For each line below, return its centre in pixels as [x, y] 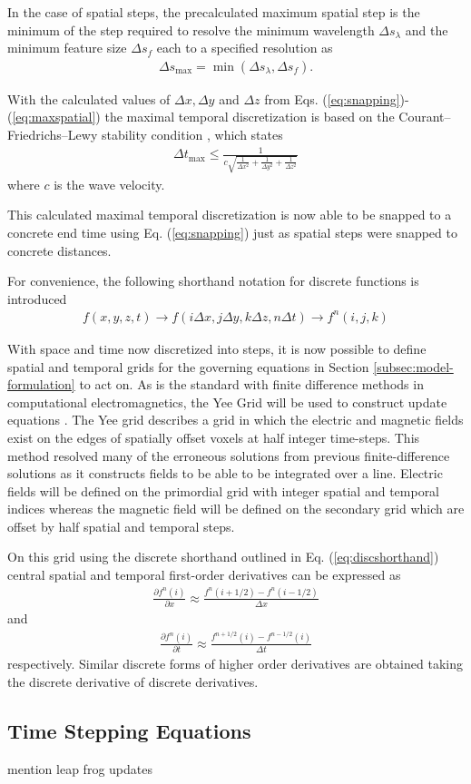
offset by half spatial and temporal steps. [121, 526]
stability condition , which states [192, 134]
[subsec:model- [413, 366]
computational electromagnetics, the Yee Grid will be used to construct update [227, 402]
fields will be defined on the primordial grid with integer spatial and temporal [224, 490]
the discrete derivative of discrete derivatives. [133, 681]
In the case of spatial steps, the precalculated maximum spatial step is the [214, 12]
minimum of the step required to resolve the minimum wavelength [191, 29]
